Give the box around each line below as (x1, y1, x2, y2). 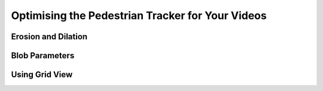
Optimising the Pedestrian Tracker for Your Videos (11, 9, 267, 22)
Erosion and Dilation (11, 32, 88, 42)
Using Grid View (11, 70, 73, 80)
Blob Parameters (11, 51, 75, 61)
